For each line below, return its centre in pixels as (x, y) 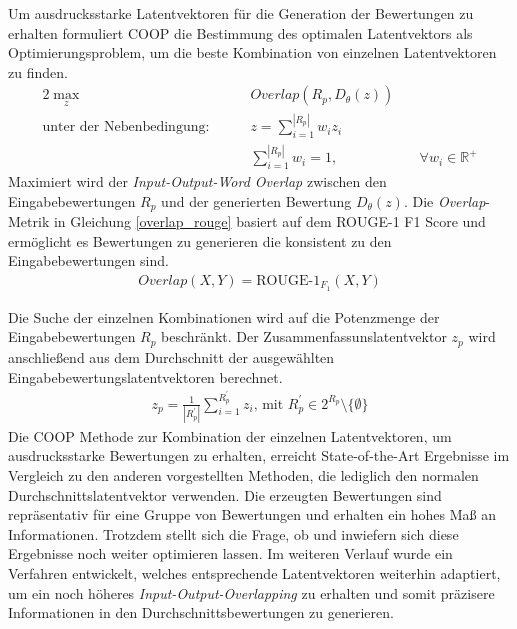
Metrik (29, 221)
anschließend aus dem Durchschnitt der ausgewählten (171, 356)
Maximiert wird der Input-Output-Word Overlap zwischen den (197, 181)
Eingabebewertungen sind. (88, 260)
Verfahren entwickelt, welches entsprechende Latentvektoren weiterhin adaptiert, (254, 573)
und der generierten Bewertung (256, 200)
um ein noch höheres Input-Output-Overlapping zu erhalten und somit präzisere (251, 592)
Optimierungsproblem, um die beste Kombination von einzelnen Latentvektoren (252, 52)
